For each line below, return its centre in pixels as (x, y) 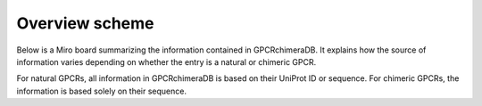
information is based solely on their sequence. (102, 91)
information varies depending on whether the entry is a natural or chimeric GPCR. (166, 61)
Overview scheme (85, 23)
